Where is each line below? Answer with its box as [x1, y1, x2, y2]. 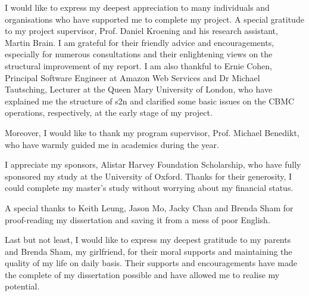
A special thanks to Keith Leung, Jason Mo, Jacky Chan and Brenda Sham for [5, 201, 294, 214]
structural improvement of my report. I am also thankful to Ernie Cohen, [5, 59, 272, 72]
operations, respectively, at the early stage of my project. [5, 106, 213, 119]
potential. [5, 280, 40, 292]
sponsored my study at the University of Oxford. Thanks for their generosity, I [5, 169, 292, 182]
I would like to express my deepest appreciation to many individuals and [5, 1, 270, 13]
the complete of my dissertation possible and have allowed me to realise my [5, 268, 280, 280]
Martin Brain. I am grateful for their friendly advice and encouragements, [5, 36, 274, 48]
